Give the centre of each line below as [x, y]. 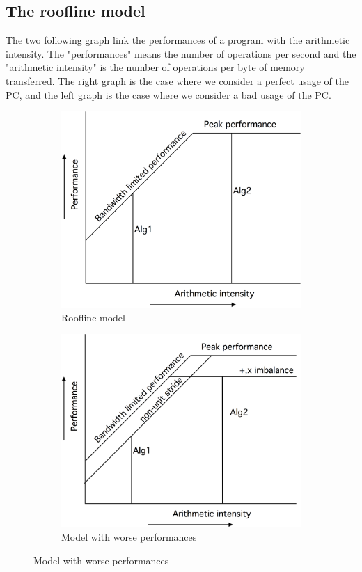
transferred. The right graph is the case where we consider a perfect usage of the [177, 80]
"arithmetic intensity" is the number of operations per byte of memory [155, 67]
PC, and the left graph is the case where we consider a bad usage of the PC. [168, 94]
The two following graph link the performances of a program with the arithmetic [178, 40]
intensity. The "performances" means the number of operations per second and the [181, 53]
